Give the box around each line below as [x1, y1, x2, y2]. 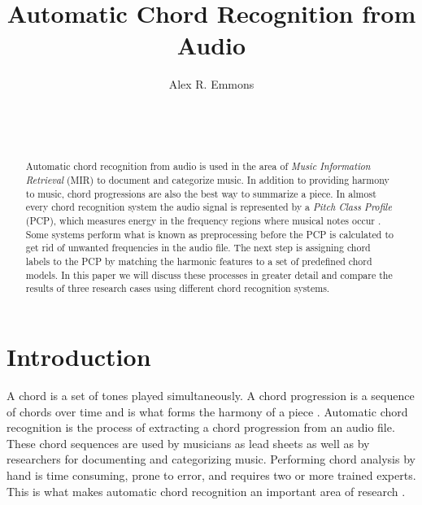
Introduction [7, 340, 151, 373]
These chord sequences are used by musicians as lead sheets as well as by [7, 434, 370, 451]
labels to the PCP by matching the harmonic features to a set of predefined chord [25, 255, 372, 268]
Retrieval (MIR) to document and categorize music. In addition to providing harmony [25, 173, 389, 187]
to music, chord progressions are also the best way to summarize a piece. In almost [25, 186, 376, 200]
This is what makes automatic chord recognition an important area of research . [7, 482, 406, 499]
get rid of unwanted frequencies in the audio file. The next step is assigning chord [25, 241, 371, 255]
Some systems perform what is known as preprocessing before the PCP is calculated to [25, 227, 394, 241]
